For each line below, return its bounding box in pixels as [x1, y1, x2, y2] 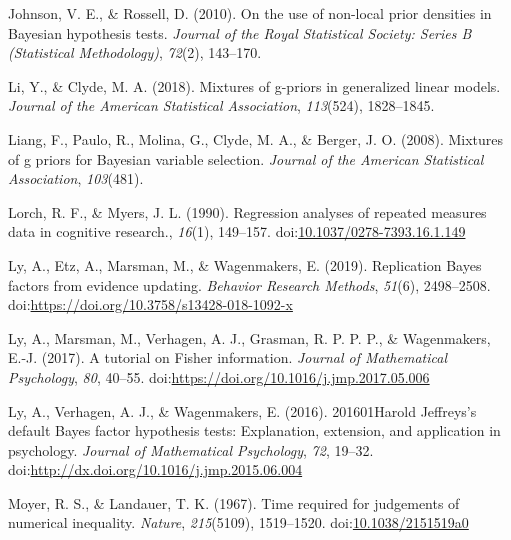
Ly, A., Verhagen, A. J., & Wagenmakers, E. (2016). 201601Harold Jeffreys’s [8, 400, 477, 421]
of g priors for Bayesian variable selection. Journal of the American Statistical [8, 148, 484, 169]
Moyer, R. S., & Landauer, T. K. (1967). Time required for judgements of [8, 492, 460, 513]
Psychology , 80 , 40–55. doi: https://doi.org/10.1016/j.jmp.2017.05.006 [8, 366, 430, 387]
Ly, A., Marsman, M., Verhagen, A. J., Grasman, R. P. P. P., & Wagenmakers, [8, 327, 491, 348]
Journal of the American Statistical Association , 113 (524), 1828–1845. [8, 95, 435, 116]
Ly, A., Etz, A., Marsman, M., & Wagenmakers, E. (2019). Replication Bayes [8, 254, 482, 275]
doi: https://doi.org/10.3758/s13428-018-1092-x [8, 294, 293, 315]
